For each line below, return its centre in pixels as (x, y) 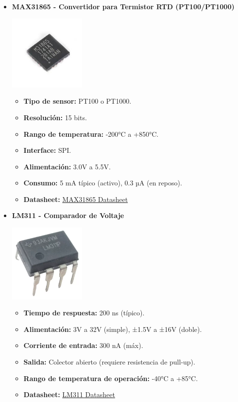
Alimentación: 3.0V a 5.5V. (67, 166)
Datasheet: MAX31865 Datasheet (76, 199)
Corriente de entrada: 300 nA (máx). (83, 345)
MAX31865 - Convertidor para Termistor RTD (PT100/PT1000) (123, 6)
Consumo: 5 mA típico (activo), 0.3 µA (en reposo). (103, 183)
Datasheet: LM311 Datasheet (69, 394)
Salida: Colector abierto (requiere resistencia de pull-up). (109, 362)
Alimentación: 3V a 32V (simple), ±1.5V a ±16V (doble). (113, 329)
